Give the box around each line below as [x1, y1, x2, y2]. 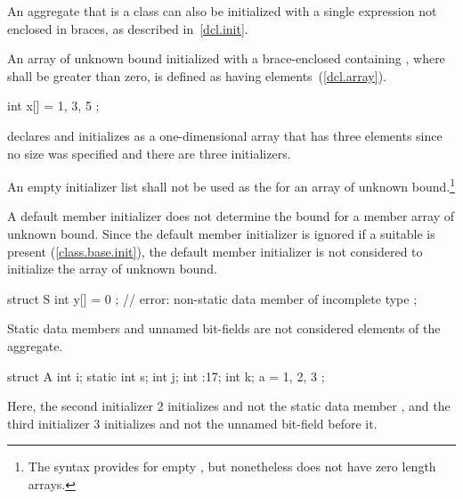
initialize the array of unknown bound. [7, 259, 217, 278]
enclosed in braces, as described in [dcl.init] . [7, 19, 248, 37]
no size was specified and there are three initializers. [7, 143, 291, 162]
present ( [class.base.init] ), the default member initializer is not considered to [7, 241, 423, 260]
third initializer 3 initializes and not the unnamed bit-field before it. [7, 413, 378, 432]
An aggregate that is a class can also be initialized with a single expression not [7, 2, 437, 20]
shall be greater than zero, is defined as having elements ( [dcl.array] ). [7, 66, 386, 85]
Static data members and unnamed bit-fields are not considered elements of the [7, 319, 441, 338]
